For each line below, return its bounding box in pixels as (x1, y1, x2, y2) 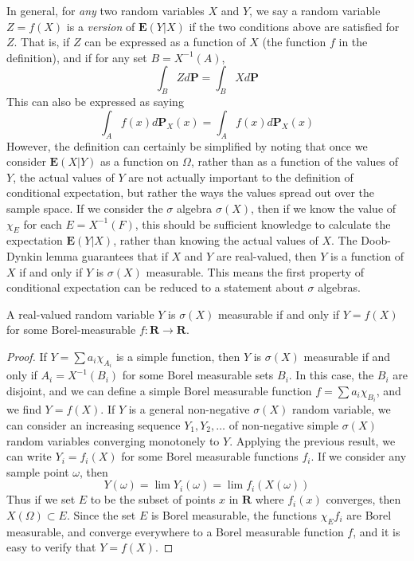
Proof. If (6, 347, 47, 364)
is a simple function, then (115, 347, 240, 364)
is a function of (330, 247, 404, 264)
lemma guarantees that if (45, 247, 168, 264)
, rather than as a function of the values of (190, 153, 398, 170)
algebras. (318, 279, 361, 296)
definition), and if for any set (6, 49, 147, 65)
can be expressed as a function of (84, 33, 246, 50)
